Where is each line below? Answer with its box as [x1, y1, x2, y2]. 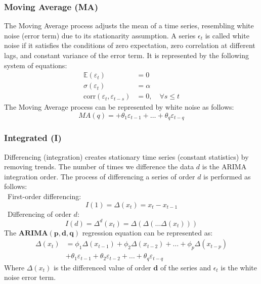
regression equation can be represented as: [82, 227, 213, 238]
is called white [205, 30, 249, 40]
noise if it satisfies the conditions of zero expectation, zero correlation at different [4, 40, 255, 51]
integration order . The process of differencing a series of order [4, 171, 195, 181]
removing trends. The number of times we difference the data [4, 161, 194, 172]
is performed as [203, 171, 251, 181]
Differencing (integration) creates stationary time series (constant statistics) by [4, 151, 249, 162]
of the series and [160, 262, 211, 272]
